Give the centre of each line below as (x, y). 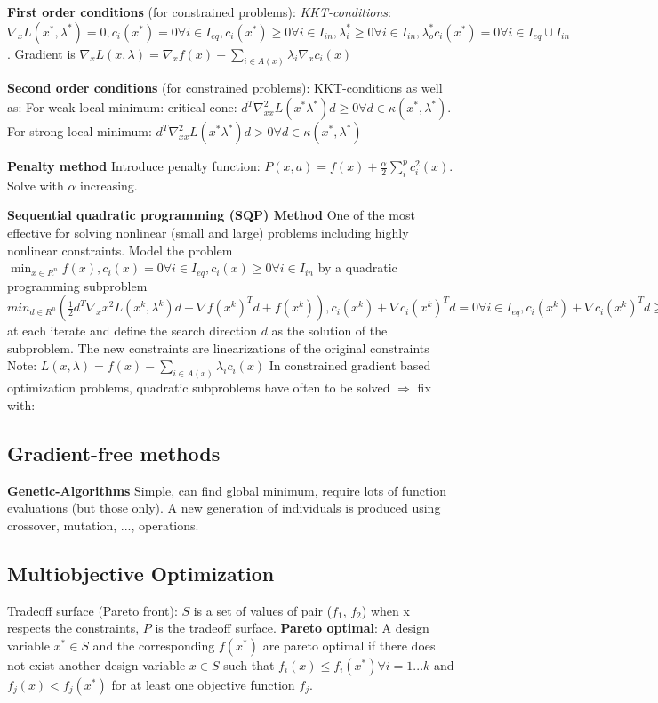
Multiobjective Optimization (141, 573)
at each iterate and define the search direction (132, 331)
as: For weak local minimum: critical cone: (122, 107)
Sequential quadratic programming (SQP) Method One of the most (211, 215)
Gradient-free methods (114, 453)
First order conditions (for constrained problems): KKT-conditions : (199, 12)
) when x (385, 610)
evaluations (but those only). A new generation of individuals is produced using (224, 508)
